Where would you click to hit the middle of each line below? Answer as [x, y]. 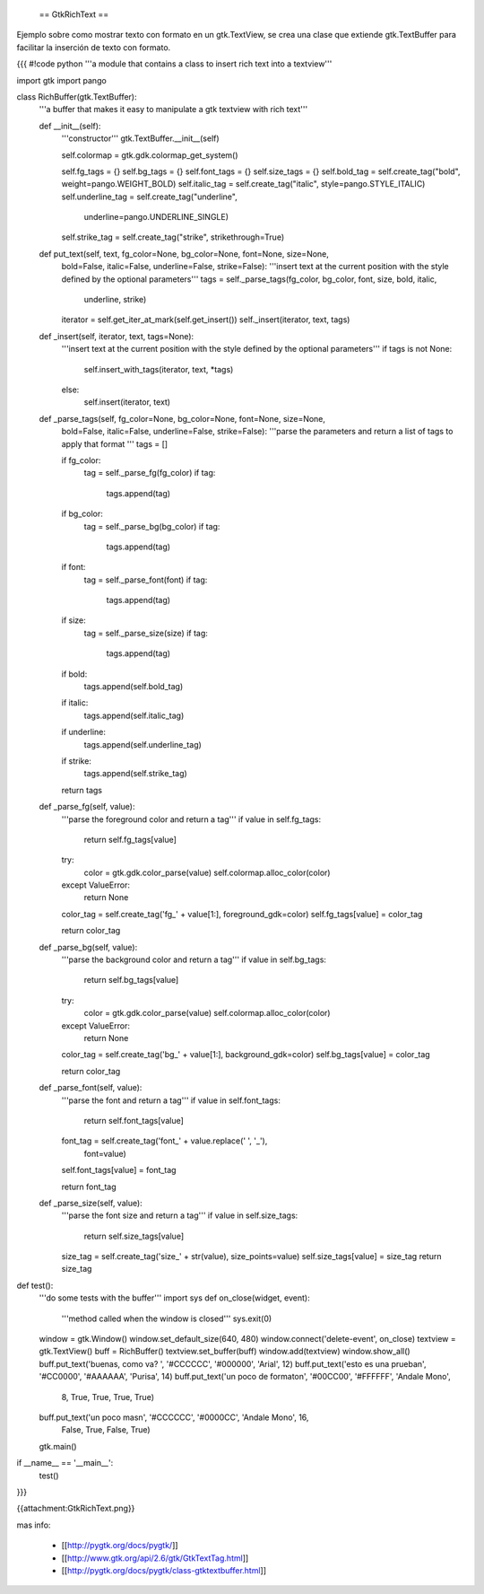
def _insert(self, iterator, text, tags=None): [117, 336]
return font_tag [89, 1187]
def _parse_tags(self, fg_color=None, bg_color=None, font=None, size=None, [182, 418]
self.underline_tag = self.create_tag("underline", [149, 197]
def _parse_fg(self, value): [87, 807]
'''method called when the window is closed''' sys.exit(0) [167, 1318]
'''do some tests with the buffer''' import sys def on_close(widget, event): [174, 1298]
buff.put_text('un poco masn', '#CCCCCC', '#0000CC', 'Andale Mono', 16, [174, 1417]
